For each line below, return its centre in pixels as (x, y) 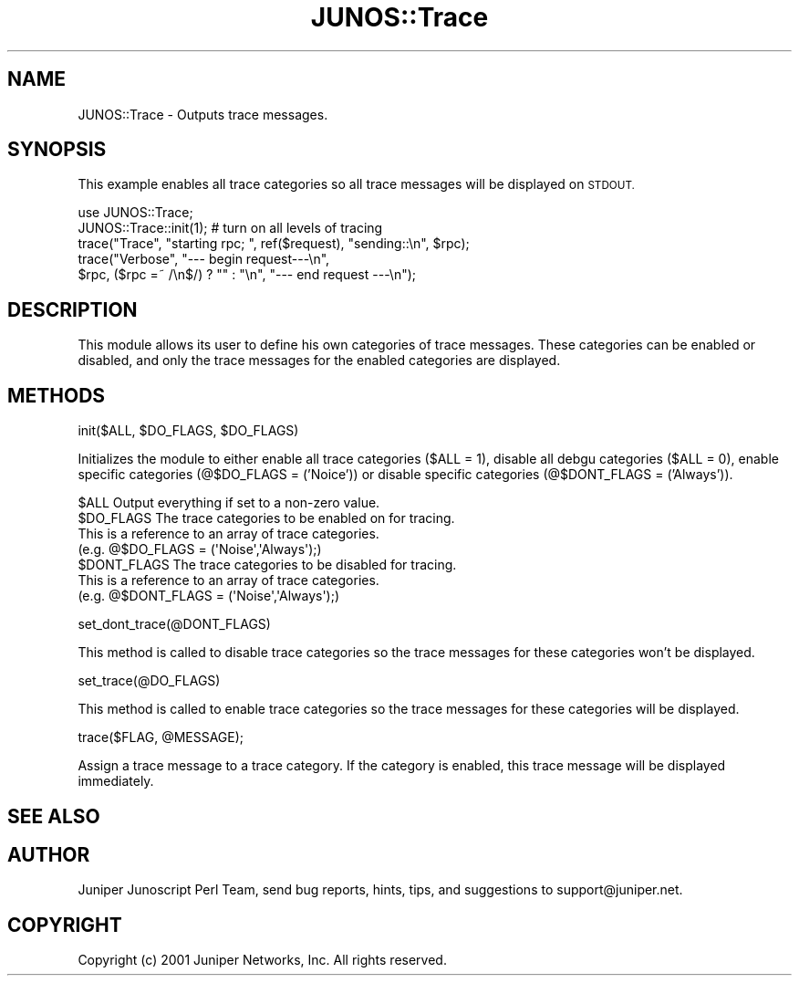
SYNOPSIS (57, 150)
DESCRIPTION (73, 309)
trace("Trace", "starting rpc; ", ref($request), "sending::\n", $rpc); (274, 244)
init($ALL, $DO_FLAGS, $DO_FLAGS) (188, 431)
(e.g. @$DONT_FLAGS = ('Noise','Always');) (209, 596)
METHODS (57, 395)
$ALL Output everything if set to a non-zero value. (229, 503)
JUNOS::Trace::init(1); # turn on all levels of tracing (230, 228)
